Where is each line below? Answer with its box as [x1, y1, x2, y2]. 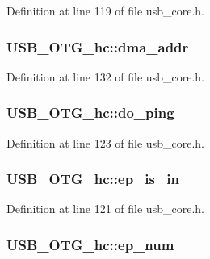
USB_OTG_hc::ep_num [6, 234, 174, 254]
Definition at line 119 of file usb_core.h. [6, 2, 204, 19]
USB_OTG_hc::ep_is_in [6, 169, 179, 189]
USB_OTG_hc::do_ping [6, 102, 174, 123]
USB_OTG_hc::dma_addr [6, 36, 189, 56]
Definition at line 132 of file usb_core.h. [6, 68, 204, 85]
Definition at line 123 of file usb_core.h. [6, 134, 204, 151]
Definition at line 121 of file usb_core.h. [6, 200, 204, 217]
